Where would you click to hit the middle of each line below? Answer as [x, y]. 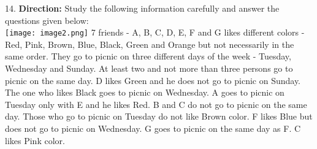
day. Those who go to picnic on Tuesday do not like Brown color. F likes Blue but [159, 116]
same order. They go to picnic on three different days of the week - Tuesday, [148, 56]
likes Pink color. [35, 140]
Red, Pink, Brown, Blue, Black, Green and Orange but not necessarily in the [150, 44]
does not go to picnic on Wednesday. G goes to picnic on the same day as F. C [153, 128]
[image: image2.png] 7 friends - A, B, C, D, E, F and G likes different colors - [155, 32]
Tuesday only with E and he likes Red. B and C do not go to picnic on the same [156, 104]
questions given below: [47, 20]
